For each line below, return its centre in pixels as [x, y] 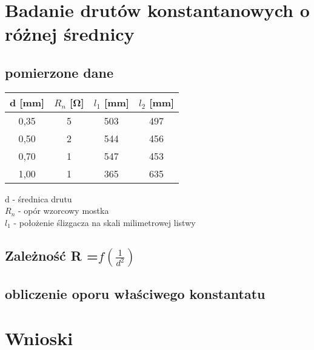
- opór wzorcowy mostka [63, 211]
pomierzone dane [59, 72]
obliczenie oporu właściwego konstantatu [135, 293]
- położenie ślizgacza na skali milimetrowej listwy [105, 222]
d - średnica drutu [38, 198]
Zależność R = [52, 255]
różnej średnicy [70, 34]
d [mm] [27, 102]
